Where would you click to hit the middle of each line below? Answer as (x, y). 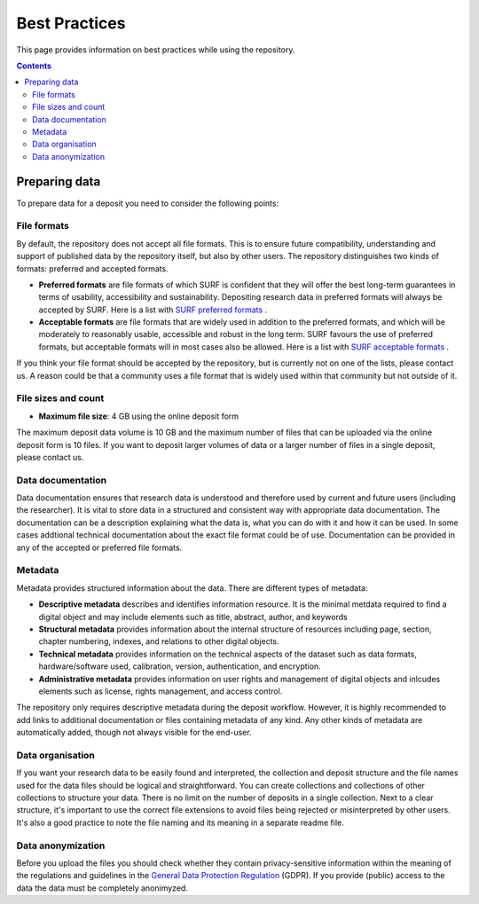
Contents (34, 66)
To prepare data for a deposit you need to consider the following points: (148, 203)
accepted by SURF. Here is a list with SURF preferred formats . (153, 310)
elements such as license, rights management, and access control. (161, 691)
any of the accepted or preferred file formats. (99, 547)
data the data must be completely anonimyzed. (102, 888)
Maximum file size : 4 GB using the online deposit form (139, 416)
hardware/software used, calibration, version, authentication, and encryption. (180, 666)
